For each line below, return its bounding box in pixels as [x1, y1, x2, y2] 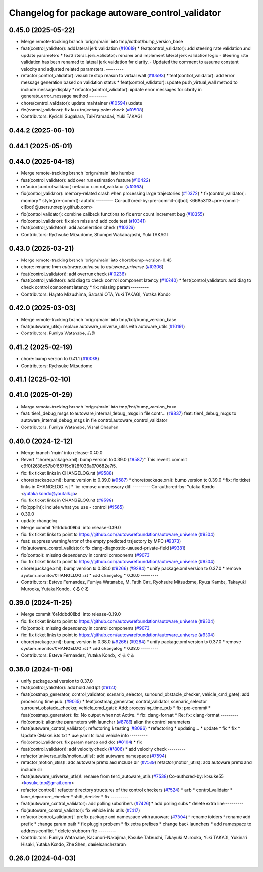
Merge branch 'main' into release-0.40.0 [21, 449, 103, 455]
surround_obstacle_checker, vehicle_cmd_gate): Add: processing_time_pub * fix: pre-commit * [21, 705, 211, 711]
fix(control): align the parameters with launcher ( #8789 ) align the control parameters [21, 719, 191, 724]
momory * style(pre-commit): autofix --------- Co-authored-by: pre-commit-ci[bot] [21, 197, 188, 203]
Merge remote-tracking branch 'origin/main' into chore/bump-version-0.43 [21, 257, 172, 263]
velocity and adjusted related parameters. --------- [21, 66, 124, 72]
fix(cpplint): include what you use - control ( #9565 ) [21, 504, 124, 510]
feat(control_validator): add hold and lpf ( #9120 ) [21, 685, 117, 691]
